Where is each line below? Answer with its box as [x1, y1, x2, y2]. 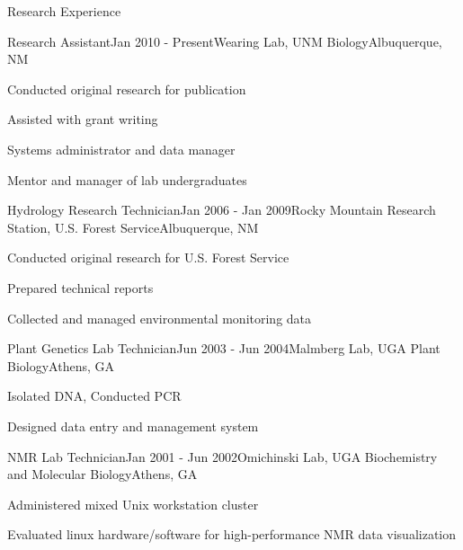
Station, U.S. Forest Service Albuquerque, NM [7, 217, 259, 236]
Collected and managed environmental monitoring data [7, 308, 312, 327]
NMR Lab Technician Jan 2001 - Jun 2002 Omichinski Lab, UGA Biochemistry [7, 447, 438, 466]
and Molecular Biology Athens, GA [7, 465, 198, 483]
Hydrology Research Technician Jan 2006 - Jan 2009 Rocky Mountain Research [7, 200, 436, 219]
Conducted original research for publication [7, 79, 246, 98]
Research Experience [7, 2, 121, 20]
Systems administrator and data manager [7, 139, 236, 158]
